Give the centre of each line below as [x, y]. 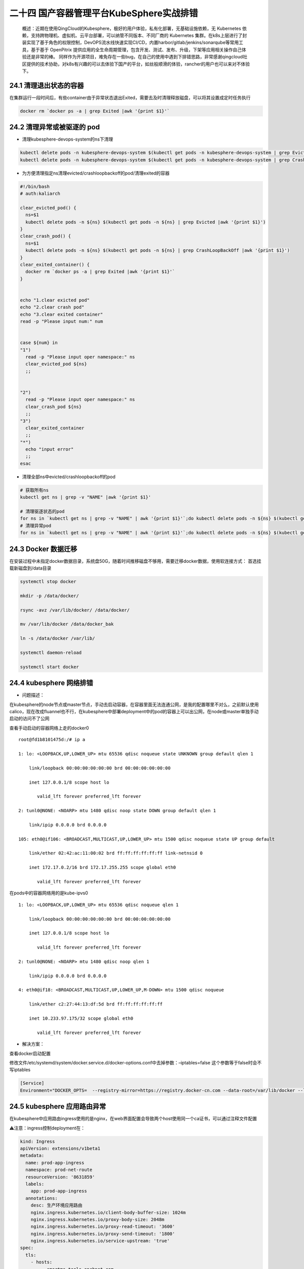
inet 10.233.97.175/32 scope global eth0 [81, 1018]
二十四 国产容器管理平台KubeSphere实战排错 [104, 13]
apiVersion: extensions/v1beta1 [60, 1149]
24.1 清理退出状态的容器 [47, 86]
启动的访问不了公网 [29, 719]
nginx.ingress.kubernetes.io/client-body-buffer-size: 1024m [108, 1212]
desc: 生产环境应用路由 [56, 1205]
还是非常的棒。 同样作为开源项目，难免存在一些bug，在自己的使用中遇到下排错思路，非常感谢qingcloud [135, 57]
